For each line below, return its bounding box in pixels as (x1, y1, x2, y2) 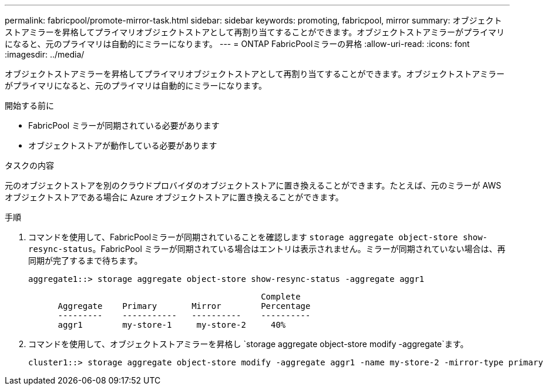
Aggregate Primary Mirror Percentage (58, 301, 311, 311)
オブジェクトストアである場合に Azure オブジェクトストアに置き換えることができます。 (5, 192, 344, 202)
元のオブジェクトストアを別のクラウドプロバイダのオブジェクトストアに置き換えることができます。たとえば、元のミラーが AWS (5, 180, 502, 190)
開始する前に (5, 100, 54, 110)
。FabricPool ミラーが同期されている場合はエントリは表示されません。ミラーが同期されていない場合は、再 (92, 244, 506, 254)
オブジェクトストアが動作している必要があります (28, 140, 217, 150)
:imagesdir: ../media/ (5, 49, 85, 59)
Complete (261, 292, 301, 301)
